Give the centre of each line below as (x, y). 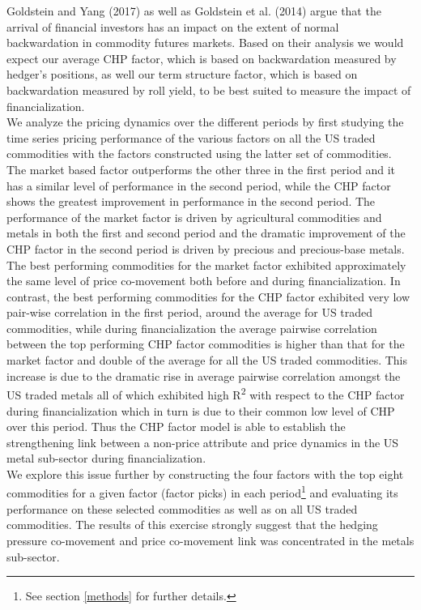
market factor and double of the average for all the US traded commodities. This (207, 360)
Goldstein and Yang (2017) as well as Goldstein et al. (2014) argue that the (194, 11)
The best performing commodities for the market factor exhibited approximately (206, 264)
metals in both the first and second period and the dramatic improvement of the (206, 233)
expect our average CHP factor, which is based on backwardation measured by (202, 58)
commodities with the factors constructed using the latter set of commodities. (199, 154)
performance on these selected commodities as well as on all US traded (182, 508)
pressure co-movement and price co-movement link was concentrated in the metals (210, 540)
